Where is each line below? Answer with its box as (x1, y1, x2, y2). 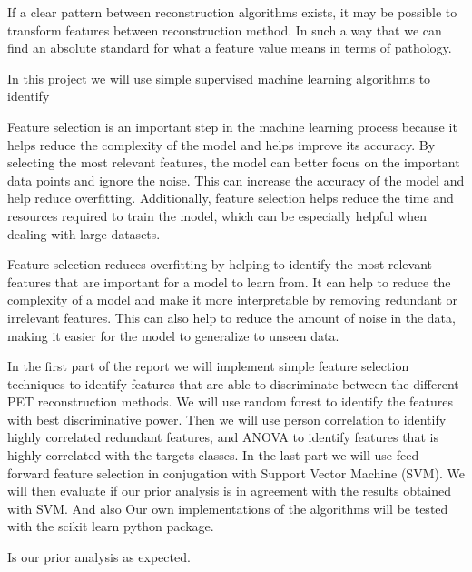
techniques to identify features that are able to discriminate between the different (7, 374, 459, 393)
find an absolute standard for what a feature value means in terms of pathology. (7, 38, 452, 57)
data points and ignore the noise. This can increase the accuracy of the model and (7, 170, 465, 189)
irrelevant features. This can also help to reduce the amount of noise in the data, (7, 307, 456, 326)
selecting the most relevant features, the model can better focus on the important (7, 153, 460, 172)
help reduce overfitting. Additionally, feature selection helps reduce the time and (7, 188, 454, 207)
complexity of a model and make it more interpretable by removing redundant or (7, 290, 458, 309)
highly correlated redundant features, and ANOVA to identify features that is (7, 427, 438, 447)
